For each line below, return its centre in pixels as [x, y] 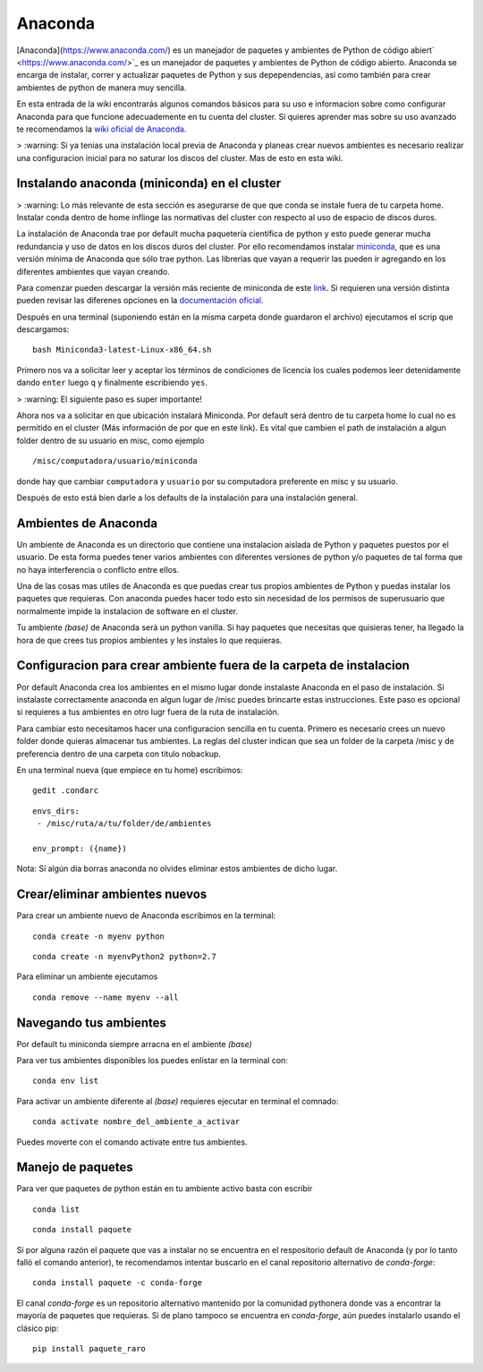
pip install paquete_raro [89, 1348]
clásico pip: [38, 1328]
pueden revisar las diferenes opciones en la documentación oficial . [140, 301]
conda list [56, 1209]
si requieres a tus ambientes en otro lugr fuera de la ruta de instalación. [148, 712]
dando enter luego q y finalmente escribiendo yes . [112, 383]
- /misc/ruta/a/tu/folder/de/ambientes [124, 824]
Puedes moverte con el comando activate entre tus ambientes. [132, 1142]
